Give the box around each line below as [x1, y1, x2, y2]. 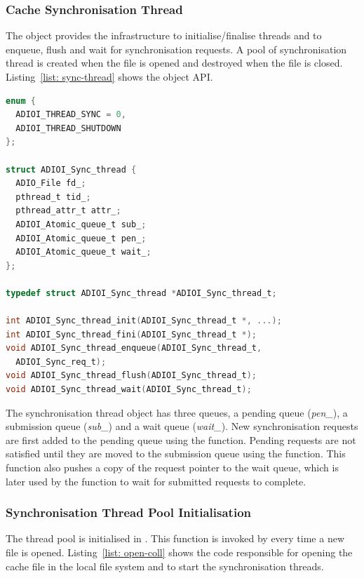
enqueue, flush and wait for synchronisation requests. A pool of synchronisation [6, 41, 347, 56]
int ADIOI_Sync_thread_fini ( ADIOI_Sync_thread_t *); [6, 329, 257, 340]
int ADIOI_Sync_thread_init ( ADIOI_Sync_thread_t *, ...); [6, 316, 282, 326]
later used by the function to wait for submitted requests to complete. [6, 473, 306, 488]
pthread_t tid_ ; [15, 191, 91, 202]
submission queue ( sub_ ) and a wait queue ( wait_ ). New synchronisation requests [6, 419, 358, 433]
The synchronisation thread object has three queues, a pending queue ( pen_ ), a [6, 405, 348, 419]
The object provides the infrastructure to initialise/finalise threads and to [6, 28, 322, 43]
